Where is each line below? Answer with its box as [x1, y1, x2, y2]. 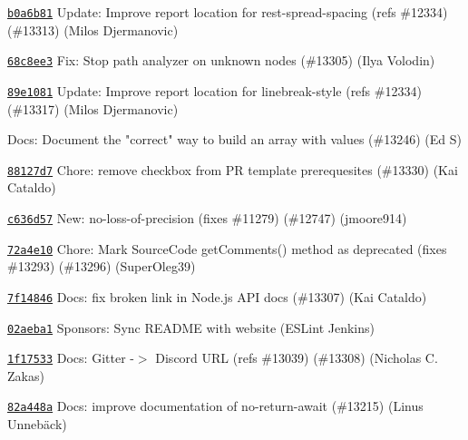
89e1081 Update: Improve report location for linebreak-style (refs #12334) [7, 81, 422, 100]
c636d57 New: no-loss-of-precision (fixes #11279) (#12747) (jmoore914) [7, 209, 407, 227]
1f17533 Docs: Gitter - [7, 348, 134, 367]
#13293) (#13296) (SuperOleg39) [7, 257, 196, 276]
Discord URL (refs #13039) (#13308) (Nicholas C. [155, 348, 438, 367]
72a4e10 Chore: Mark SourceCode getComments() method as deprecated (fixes [7, 239, 447, 258]
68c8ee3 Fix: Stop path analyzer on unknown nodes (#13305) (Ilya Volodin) [7, 51, 435, 70]
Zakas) [7, 366, 44, 385]
